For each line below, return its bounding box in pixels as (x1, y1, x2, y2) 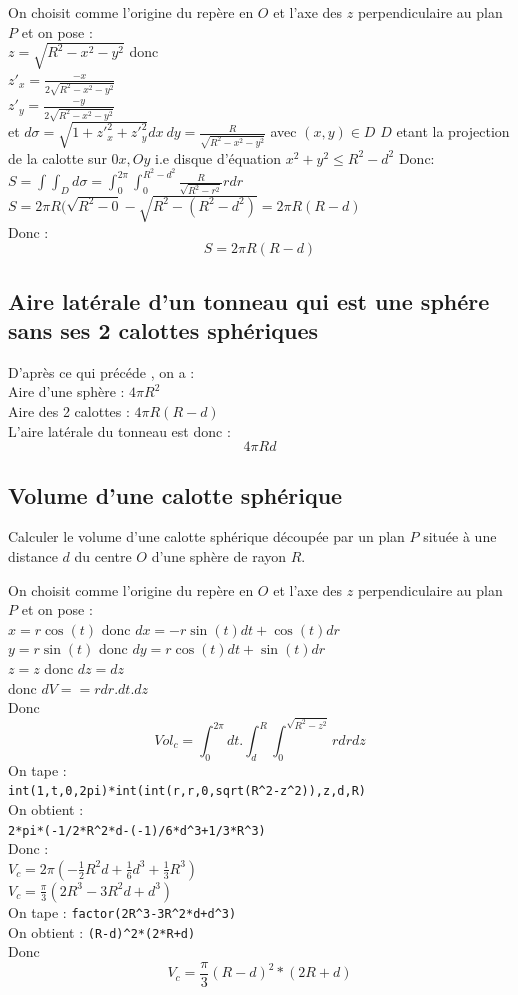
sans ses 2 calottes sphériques (8, 314, 319, 345)
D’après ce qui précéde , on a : (8, 361, 195, 382)
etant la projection (396, 121, 510, 142)
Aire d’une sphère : (8, 381, 125, 402)
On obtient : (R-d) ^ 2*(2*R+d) (8, 921, 196, 942)
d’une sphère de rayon (151, 545, 287, 566)
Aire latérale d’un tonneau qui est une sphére (8, 285, 490, 316)
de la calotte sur (8, 147, 107, 168)
